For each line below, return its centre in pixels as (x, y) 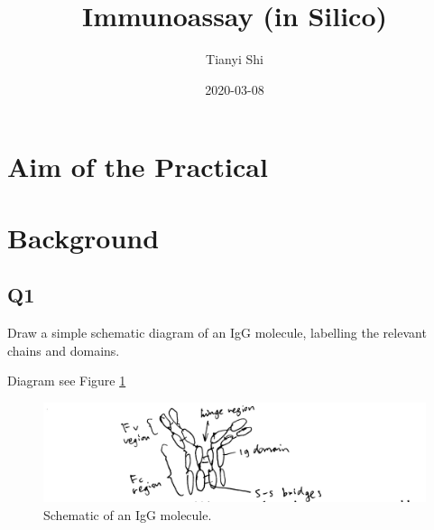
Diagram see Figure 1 (67, 381)
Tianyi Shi (235, 59)
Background (83, 237)
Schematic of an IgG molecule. (128, 514)
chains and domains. (64, 350)
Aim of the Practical (138, 167)
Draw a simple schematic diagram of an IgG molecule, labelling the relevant (217, 333)
